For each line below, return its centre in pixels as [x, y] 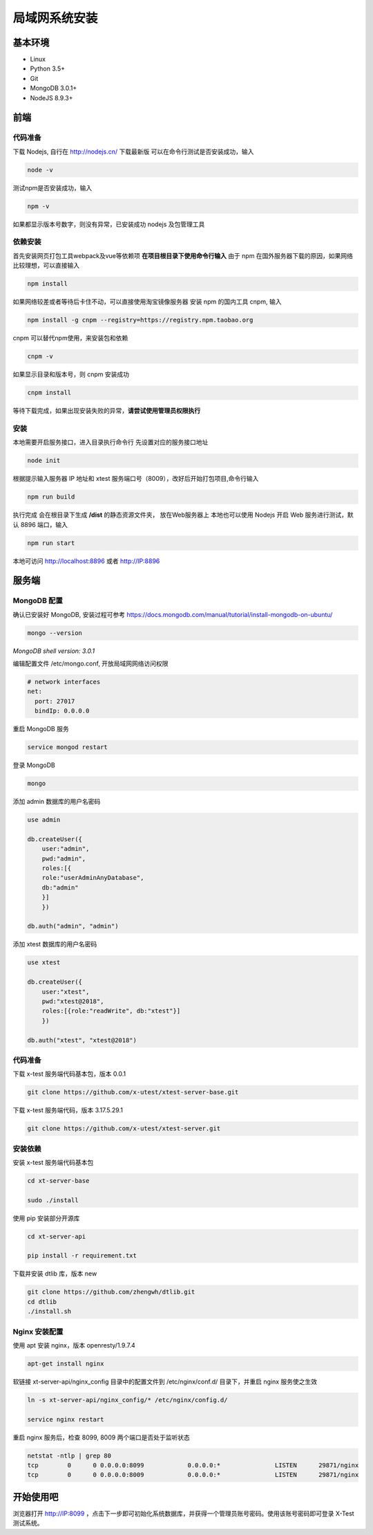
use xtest [44, 963]
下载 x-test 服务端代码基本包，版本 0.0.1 [69, 1074]
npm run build [51, 497]
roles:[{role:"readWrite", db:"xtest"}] [111, 1011]
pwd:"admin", [64, 858]
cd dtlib [42, 1302]
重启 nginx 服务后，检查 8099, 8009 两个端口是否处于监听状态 [101, 1437]
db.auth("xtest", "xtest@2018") [82, 1040]
